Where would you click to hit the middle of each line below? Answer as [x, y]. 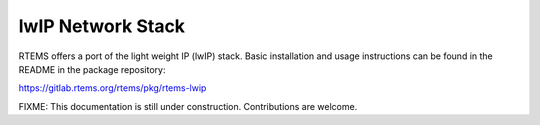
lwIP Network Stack [101, 26]
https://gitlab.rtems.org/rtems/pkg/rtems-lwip [112, 88]
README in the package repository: [92, 69]
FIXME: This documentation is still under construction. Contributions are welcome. [188, 106]
